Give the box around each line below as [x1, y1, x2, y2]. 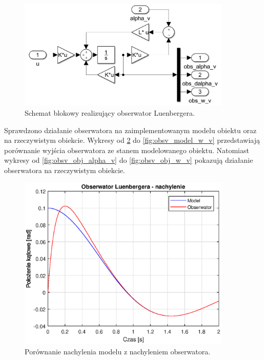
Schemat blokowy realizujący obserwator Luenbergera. [25, 107, 195, 118]
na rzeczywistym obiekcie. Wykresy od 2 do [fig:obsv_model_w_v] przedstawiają [4, 135, 260, 145]
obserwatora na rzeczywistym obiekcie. [4, 164, 125, 175]
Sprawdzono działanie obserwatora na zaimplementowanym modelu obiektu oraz [4, 124, 257, 135]
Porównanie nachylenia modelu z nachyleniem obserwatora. [25, 346, 211, 356]
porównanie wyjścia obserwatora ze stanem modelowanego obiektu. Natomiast [4, 144, 249, 155]
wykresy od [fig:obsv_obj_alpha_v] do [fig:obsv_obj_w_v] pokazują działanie [4, 155, 253, 165]
